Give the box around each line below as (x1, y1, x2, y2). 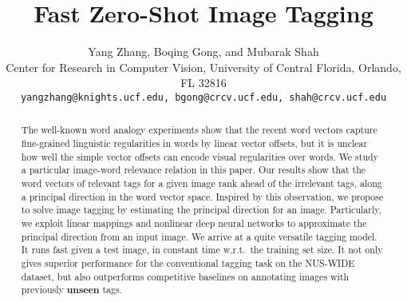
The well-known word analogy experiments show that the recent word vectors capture (21, 123, 377, 137)
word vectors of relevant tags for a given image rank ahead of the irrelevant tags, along (21, 176, 382, 189)
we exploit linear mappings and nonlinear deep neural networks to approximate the (21, 216, 367, 229)
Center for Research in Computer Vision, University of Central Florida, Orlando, (6, 58, 401, 75)
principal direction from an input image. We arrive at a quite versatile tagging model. (21, 229, 377, 243)
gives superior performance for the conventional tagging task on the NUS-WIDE (21, 256, 355, 269)
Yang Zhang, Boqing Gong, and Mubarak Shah (88, 43, 319, 60)
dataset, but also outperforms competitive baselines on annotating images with (21, 269, 350, 283)
